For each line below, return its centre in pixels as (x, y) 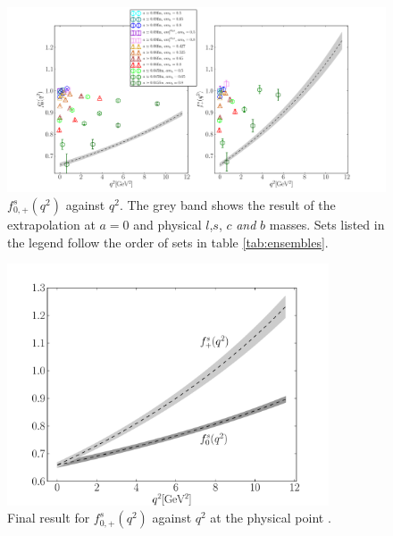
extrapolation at (51, 225)
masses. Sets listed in (327, 225)
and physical (167, 225)
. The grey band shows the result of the (227, 205)
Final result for (49, 518)
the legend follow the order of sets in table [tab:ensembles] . (168, 242)
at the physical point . (271, 518)
